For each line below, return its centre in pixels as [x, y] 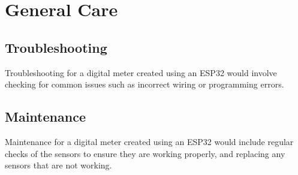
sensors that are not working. [58, 165]
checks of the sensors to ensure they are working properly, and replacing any [145, 153]
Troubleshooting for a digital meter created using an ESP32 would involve [141, 72]
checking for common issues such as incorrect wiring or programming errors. [145, 84]
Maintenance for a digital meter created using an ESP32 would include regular [149, 141]
